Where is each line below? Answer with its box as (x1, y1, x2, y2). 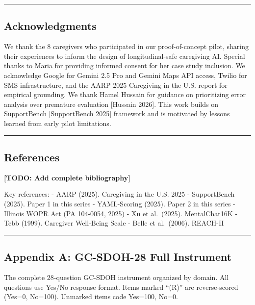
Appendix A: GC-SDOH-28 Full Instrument (4, 249, 232, 264)
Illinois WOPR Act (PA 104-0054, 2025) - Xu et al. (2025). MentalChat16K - (4, 208, 237, 218)
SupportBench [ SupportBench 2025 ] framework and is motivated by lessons (4, 108, 230, 119)
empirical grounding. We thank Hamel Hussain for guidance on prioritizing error (4, 89, 246, 100)
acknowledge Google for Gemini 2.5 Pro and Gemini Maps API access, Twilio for (4, 70, 247, 80)
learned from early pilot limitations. (4, 118, 111, 128)
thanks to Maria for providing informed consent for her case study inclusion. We (4, 60, 245, 71)
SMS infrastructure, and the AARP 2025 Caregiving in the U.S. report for (4, 79, 228, 90)
